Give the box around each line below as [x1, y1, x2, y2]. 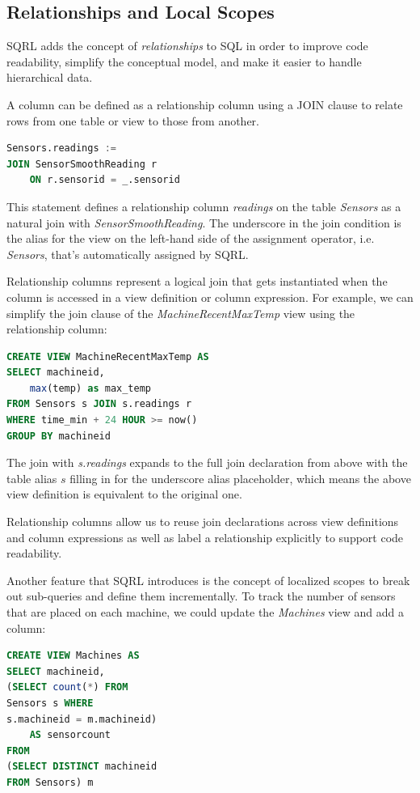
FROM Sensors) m [6, 776, 94, 788]
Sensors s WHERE [6, 697, 94, 709]
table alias [6, 469, 57, 486]
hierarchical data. [6, 69, 93, 86]
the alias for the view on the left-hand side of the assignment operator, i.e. [6, 230, 375, 247]
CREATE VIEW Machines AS [6, 650, 140, 662]
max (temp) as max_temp [29, 382, 152, 394]
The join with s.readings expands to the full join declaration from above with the [6, 454, 408, 471]
